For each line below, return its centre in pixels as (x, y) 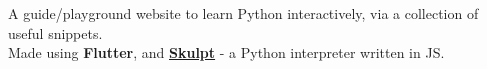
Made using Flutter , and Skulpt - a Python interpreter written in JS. (226, 52)
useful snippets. (55, 32)
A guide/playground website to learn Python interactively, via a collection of (243, 13)
